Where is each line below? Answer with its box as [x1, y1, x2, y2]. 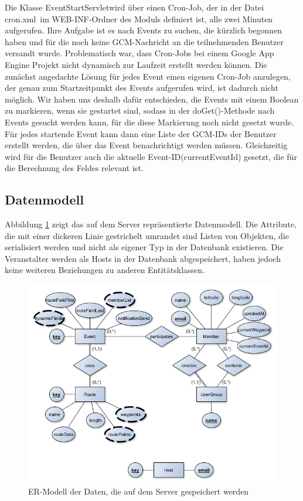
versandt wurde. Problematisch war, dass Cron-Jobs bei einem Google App [5, 47, 274, 59]
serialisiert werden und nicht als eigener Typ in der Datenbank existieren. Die [5, 241, 284, 253]
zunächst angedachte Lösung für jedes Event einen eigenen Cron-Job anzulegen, [5, 70, 291, 82]
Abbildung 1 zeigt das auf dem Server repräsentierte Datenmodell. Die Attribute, [5, 218, 297, 230]
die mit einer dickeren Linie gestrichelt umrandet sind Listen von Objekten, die [5, 229, 289, 241]
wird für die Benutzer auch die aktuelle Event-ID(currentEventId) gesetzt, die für [5, 150, 297, 162]
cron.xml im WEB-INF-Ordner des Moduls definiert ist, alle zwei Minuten [5, 12, 273, 25]
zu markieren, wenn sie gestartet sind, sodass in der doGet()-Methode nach [5, 104, 275, 117]
